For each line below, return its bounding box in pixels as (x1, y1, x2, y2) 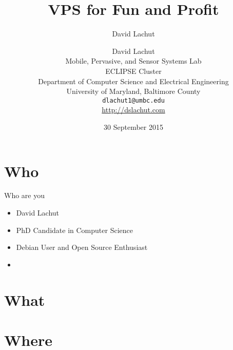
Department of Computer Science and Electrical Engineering (38, 75, 229, 86)
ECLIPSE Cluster (105, 65, 162, 76)
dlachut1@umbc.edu (102, 96, 165, 104)
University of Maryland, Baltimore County (66, 86, 201, 96)
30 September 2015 (104, 121, 163, 132)
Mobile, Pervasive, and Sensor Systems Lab (65, 55, 202, 66)
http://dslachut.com (102, 104, 165, 115)
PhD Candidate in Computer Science (16, 224, 133, 235)
